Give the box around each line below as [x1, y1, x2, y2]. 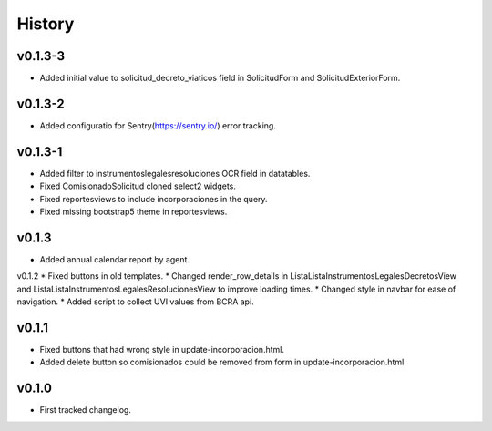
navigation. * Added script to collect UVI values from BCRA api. [16, 296, 254, 307]
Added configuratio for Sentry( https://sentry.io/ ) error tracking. [39, 119, 277, 131]
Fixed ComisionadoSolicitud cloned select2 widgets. [39, 180, 237, 191]
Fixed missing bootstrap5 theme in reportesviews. [39, 206, 228, 218]
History [16, 14, 75, 34]
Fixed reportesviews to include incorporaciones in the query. [39, 193, 268, 204]
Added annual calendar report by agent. [39, 253, 190, 264]
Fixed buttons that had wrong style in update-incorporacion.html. [39, 344, 284, 355]
